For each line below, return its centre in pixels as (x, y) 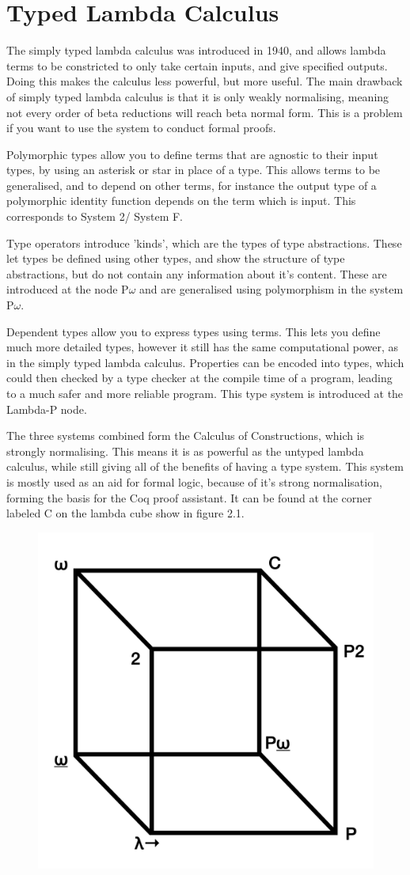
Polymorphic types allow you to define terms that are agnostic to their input (192, 154)
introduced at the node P (68, 289)
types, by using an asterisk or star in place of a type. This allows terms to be (194, 170)
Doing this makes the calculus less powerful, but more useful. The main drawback (205, 81)
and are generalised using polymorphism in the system (271, 289)
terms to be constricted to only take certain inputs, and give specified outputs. (197, 65)
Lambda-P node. (47, 409)
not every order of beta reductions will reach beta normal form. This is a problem (205, 112)
